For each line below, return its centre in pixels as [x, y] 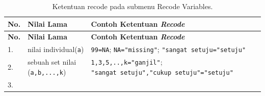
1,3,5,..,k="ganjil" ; [127, 62]
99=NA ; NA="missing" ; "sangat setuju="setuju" [168, 49]
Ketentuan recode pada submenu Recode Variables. [132, 6]
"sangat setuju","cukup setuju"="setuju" [162, 73]
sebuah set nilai [52, 62]
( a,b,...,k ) [47, 71]
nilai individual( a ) [56, 49]
